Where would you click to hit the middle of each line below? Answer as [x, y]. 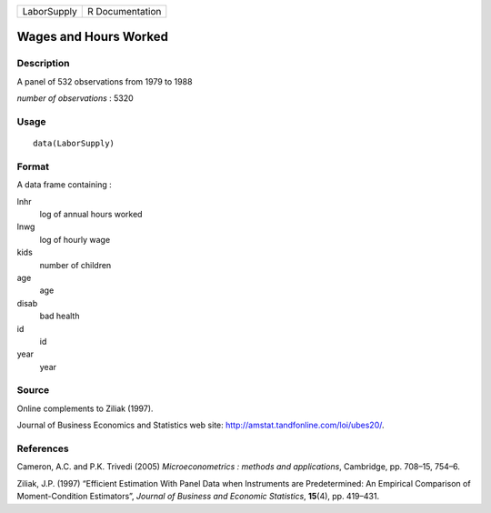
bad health [60, 316]
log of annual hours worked [91, 215]
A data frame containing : [65, 185]
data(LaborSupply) [74, 144]
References [43, 448]
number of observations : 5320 [75, 98]
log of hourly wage [75, 239]
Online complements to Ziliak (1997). [85, 408]
